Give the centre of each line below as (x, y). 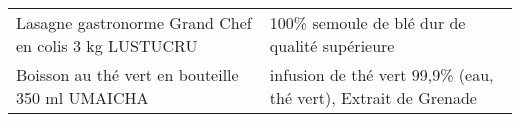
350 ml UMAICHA (82, 97)
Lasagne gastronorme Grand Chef (134, 22)
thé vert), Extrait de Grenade (373, 97)
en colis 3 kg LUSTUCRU (107, 45)
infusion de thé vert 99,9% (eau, (381, 74)
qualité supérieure (332, 45)
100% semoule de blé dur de (367, 22)
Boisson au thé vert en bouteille (127, 74)
